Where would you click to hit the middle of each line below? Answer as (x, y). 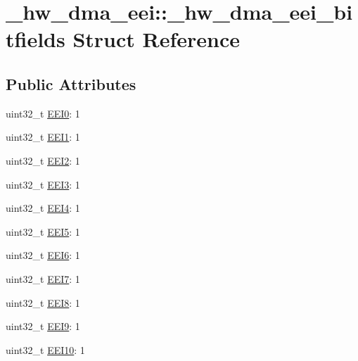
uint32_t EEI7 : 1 (43, 278)
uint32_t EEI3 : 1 (43, 184)
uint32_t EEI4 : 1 (43, 208)
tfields (36, 39)
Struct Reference (156, 39)
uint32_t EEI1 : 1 (43, 137)
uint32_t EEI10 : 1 (45, 349)
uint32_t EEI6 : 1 (43, 255)
